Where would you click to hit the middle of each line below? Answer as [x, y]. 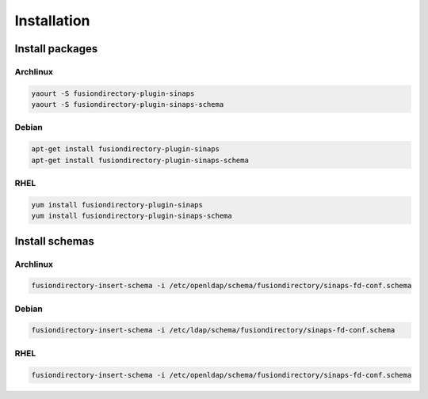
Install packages [56, 49]
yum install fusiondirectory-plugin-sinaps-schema [132, 216]
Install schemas [54, 241]
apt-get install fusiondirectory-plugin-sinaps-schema [140, 160]
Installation [52, 21]
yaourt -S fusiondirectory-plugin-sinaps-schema [128, 104]
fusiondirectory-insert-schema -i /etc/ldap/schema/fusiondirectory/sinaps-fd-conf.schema [213, 330]
